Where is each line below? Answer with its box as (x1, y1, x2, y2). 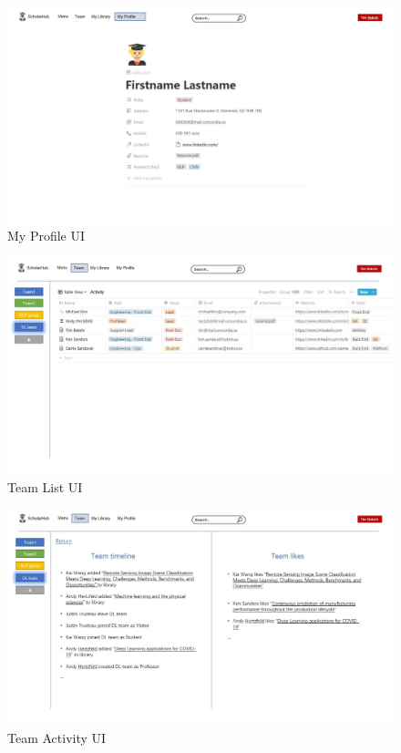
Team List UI (7, 477, 83, 496)
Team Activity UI (7, 728, 107, 748)
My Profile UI (7, 226, 86, 245)
